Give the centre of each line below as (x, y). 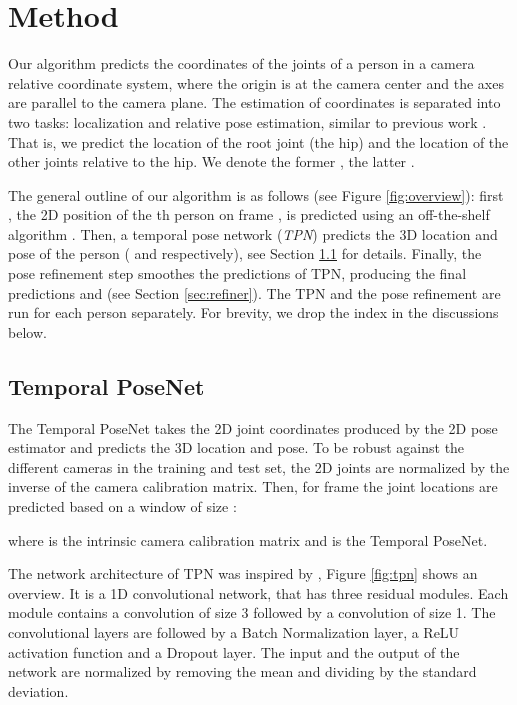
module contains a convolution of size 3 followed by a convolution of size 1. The (252, 612)
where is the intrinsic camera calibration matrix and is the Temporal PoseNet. (248, 539)
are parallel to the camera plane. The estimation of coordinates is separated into (254, 102)
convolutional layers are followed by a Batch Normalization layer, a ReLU (234, 631)
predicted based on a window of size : (122, 506)
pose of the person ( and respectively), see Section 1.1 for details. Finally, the (245, 253)
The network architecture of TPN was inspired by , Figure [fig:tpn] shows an (243, 573)
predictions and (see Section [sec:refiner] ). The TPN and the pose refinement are (254, 292)
